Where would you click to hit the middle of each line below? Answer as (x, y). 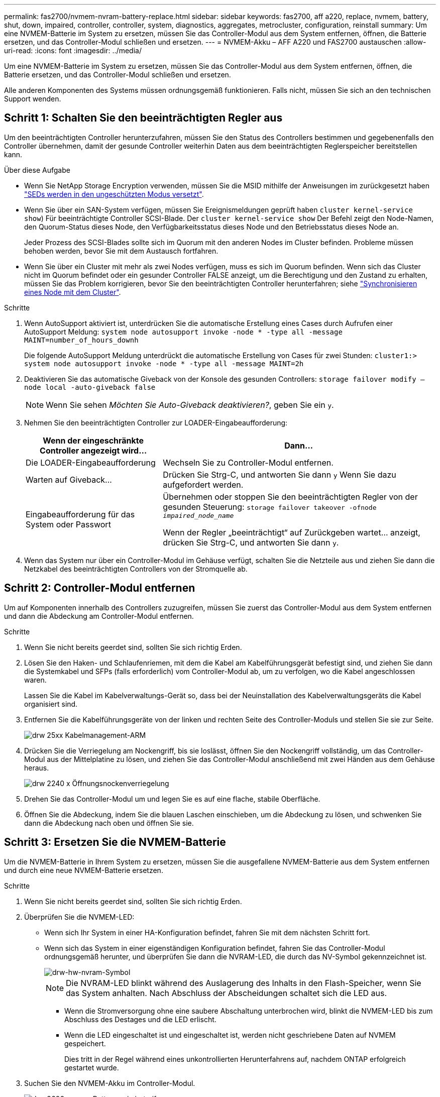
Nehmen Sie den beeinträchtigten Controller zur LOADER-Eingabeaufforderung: (156, 422)
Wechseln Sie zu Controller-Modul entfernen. (248, 462)
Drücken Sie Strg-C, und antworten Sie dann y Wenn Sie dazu (280, 474)
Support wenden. (33, 99)
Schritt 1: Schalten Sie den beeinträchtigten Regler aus (143, 118)
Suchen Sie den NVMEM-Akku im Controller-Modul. (110, 1083)
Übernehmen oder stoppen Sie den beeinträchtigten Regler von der (290, 497)
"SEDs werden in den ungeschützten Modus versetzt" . (114, 194)
